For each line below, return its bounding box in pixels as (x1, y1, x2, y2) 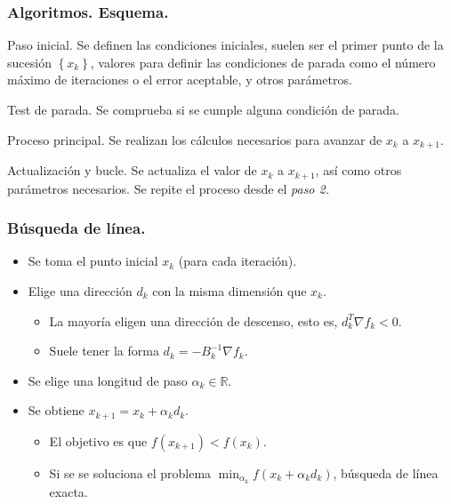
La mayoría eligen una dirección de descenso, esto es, (49, 311, 338, 330)
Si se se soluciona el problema (49, 463, 212, 482)
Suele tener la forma (49, 341, 159, 360)
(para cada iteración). (178, 252, 297, 270)
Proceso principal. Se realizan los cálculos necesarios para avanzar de (7, 130, 383, 148)
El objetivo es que (49, 431, 148, 450)
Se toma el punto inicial (28, 252, 158, 270)
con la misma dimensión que (152, 281, 307, 300)
